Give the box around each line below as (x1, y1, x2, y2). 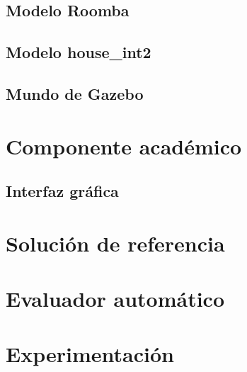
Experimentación (6, 339, 174, 368)
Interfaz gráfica (6, 180, 119, 202)
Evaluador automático (6, 284, 224, 313)
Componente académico (6, 131, 242, 160)
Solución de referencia (6, 228, 225, 257)
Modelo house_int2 (6, 41, 151, 63)
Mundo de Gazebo (6, 82, 144, 104)
